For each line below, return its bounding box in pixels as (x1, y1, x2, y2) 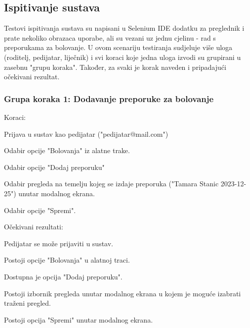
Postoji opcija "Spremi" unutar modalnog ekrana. (4, 314, 153, 325)
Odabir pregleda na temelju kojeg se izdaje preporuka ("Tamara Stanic (4, 178, 219, 189)
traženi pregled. (4, 298, 51, 308)
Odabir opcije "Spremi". (4, 205, 76, 215)
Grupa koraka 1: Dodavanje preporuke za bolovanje (4, 92, 214, 105)
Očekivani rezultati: (4, 221, 63, 232)
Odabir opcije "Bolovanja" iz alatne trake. (4, 145, 130, 156)
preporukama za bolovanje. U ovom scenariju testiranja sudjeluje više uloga (4, 42, 233, 53)
